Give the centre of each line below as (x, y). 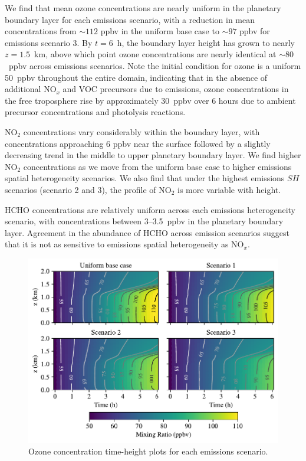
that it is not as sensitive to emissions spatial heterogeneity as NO (124, 244)
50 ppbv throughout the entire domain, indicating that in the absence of (136, 77)
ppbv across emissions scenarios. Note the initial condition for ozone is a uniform (155, 65)
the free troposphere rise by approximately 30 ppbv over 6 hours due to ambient (150, 100)
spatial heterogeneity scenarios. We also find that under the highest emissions (145, 178)
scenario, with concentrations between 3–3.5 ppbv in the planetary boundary (144, 221)
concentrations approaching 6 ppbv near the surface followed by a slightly (138, 143)
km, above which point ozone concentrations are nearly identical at (155, 54)
